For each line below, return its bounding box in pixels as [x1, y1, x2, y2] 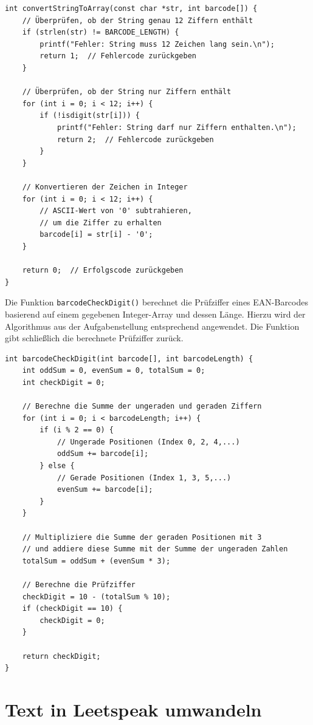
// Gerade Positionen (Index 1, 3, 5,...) [57, 473, 232, 482]
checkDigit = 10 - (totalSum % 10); [22, 592, 171, 601]
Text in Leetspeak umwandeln [5, 696, 262, 721]
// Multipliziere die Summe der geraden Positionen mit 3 [22, 533, 262, 542]
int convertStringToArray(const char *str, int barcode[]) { [5, 4, 258, 13]
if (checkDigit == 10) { [22, 604, 123, 613]
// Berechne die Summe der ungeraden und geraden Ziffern [22, 402, 262, 411]
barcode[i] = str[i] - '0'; [40, 230, 153, 239]
